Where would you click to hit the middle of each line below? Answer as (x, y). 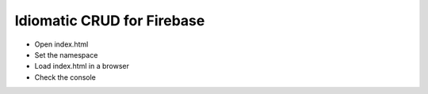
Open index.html (61, 44)
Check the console (65, 77)
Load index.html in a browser (82, 66)
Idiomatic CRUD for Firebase (110, 21)
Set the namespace (66, 55)
